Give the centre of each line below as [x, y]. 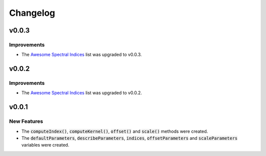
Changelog [32, 13]
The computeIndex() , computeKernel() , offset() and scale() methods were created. [115, 131]
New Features [26, 121]
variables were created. [45, 145]
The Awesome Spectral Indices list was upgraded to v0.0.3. [82, 55]
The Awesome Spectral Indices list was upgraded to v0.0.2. [82, 93]
